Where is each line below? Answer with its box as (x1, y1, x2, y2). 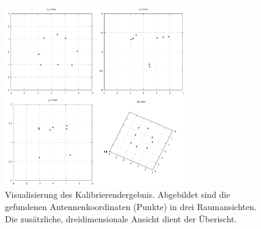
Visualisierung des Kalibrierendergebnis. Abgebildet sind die (5, 188, 230, 201)
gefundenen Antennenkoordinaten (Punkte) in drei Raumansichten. (5, 200, 257, 213)
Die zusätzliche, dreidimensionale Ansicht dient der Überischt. (5, 212, 237, 225)
